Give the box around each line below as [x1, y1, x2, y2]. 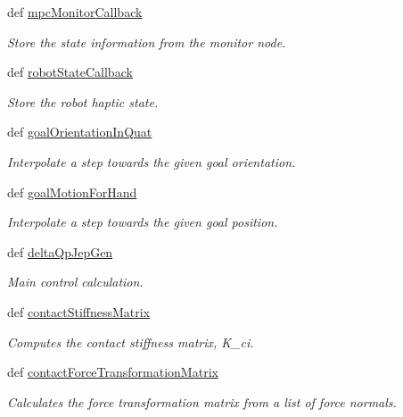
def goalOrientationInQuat [7, 122, 152, 141]
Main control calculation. [7, 272, 144, 291]
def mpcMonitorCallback [7, 3, 143, 21]
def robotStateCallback [7, 63, 133, 81]
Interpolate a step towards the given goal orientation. [7, 152, 296, 171]
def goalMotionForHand [7, 182, 137, 201]
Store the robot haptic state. [7, 92, 159, 111]
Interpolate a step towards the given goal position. [7, 213, 278, 231]
